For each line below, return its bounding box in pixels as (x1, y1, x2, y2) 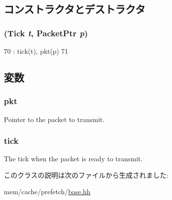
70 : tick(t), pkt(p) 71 (4, 46, 68, 56)
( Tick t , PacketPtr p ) (4, 27, 88, 39)
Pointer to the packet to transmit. (4, 114, 105, 124)
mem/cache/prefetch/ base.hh (4, 186, 91, 196)
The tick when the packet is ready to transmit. (4, 154, 143, 164)
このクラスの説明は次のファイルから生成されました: (4, 170, 169, 180)
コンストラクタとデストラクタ (4, 1, 145, 16)
